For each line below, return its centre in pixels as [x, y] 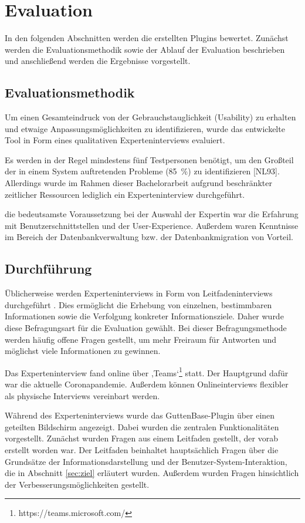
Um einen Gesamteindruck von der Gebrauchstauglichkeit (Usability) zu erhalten [150, 117]
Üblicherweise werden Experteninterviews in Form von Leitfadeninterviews [139, 293]
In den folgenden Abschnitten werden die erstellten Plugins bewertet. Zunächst [147, 38]
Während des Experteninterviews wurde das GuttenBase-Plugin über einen [140, 415]
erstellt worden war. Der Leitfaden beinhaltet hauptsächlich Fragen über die [142, 450]
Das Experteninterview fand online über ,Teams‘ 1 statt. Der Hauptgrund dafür [147, 372]
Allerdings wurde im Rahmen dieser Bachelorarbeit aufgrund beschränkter [138, 183]
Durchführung [48, 269]
